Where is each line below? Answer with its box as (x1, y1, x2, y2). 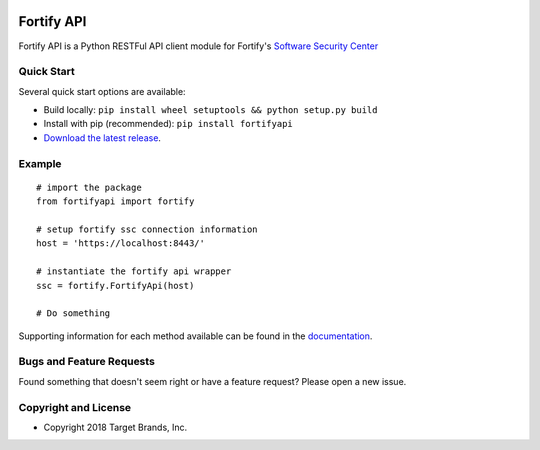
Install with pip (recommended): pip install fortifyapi (43, 118, 294, 130)
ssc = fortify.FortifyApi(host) (36, 280, 195, 291)
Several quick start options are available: (18, 85, 186, 97)
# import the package (36, 181, 142, 193)
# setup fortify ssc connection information (36, 223, 259, 235)
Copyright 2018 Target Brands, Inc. (43, 421, 188, 433)
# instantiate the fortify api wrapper (36, 266, 232, 277)
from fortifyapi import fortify (36, 196, 195, 207)
